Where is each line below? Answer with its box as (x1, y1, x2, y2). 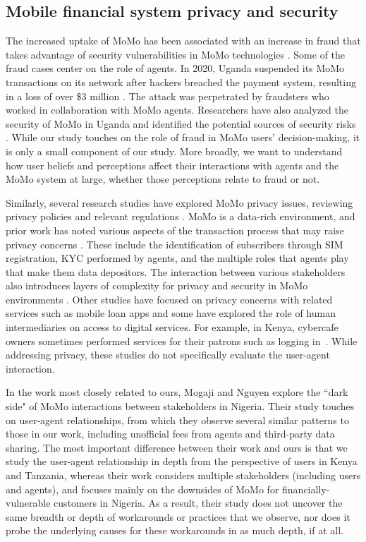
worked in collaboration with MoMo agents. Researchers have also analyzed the (6, 102, 348, 117)
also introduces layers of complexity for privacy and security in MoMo (6, 278, 308, 293)
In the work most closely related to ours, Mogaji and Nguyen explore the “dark (6, 385, 348, 399)
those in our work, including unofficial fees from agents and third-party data (6, 426, 335, 441)
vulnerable (6, 495, 51, 510)
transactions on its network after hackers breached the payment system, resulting (6, 74, 356, 89)
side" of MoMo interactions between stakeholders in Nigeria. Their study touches (6, 399, 355, 414)
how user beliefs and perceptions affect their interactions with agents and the (6, 157, 339, 172)
